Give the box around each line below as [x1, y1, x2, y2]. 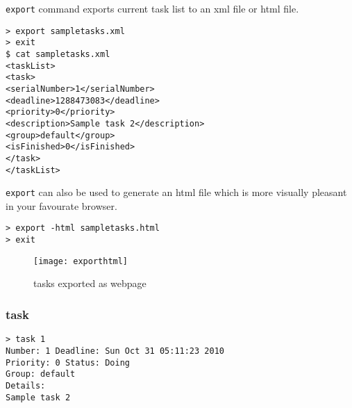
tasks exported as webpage [33, 276, 146, 291]
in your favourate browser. [6, 198, 117, 213]
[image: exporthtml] [33, 256, 128, 266]
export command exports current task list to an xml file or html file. [6, 1, 299, 15]
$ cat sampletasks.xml [6, 49, 110, 59]
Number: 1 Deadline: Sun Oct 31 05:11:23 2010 [6, 345, 224, 356]
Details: [6, 380, 46, 391]
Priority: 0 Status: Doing [6, 357, 130, 368]
